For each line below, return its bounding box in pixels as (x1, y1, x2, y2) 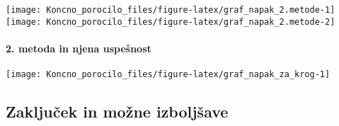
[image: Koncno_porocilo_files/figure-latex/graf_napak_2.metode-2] (6, 16, 335, 27)
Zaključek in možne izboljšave (6, 101, 229, 122)
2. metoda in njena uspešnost (6, 40, 151, 55)
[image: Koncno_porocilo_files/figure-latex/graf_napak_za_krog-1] (6, 69, 331, 80)
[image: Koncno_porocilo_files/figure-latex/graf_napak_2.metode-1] (6, 5, 335, 15)
